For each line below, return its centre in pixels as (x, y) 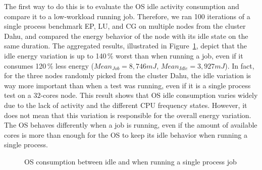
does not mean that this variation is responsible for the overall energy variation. (128, 115)
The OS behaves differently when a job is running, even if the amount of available (131, 125)
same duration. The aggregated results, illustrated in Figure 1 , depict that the (126, 46)
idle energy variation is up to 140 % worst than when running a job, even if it (124, 55)
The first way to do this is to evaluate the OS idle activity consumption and (122, 6)
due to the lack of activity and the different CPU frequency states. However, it (126, 105)
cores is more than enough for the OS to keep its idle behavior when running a (126, 134)
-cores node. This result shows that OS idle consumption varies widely (149, 95)
